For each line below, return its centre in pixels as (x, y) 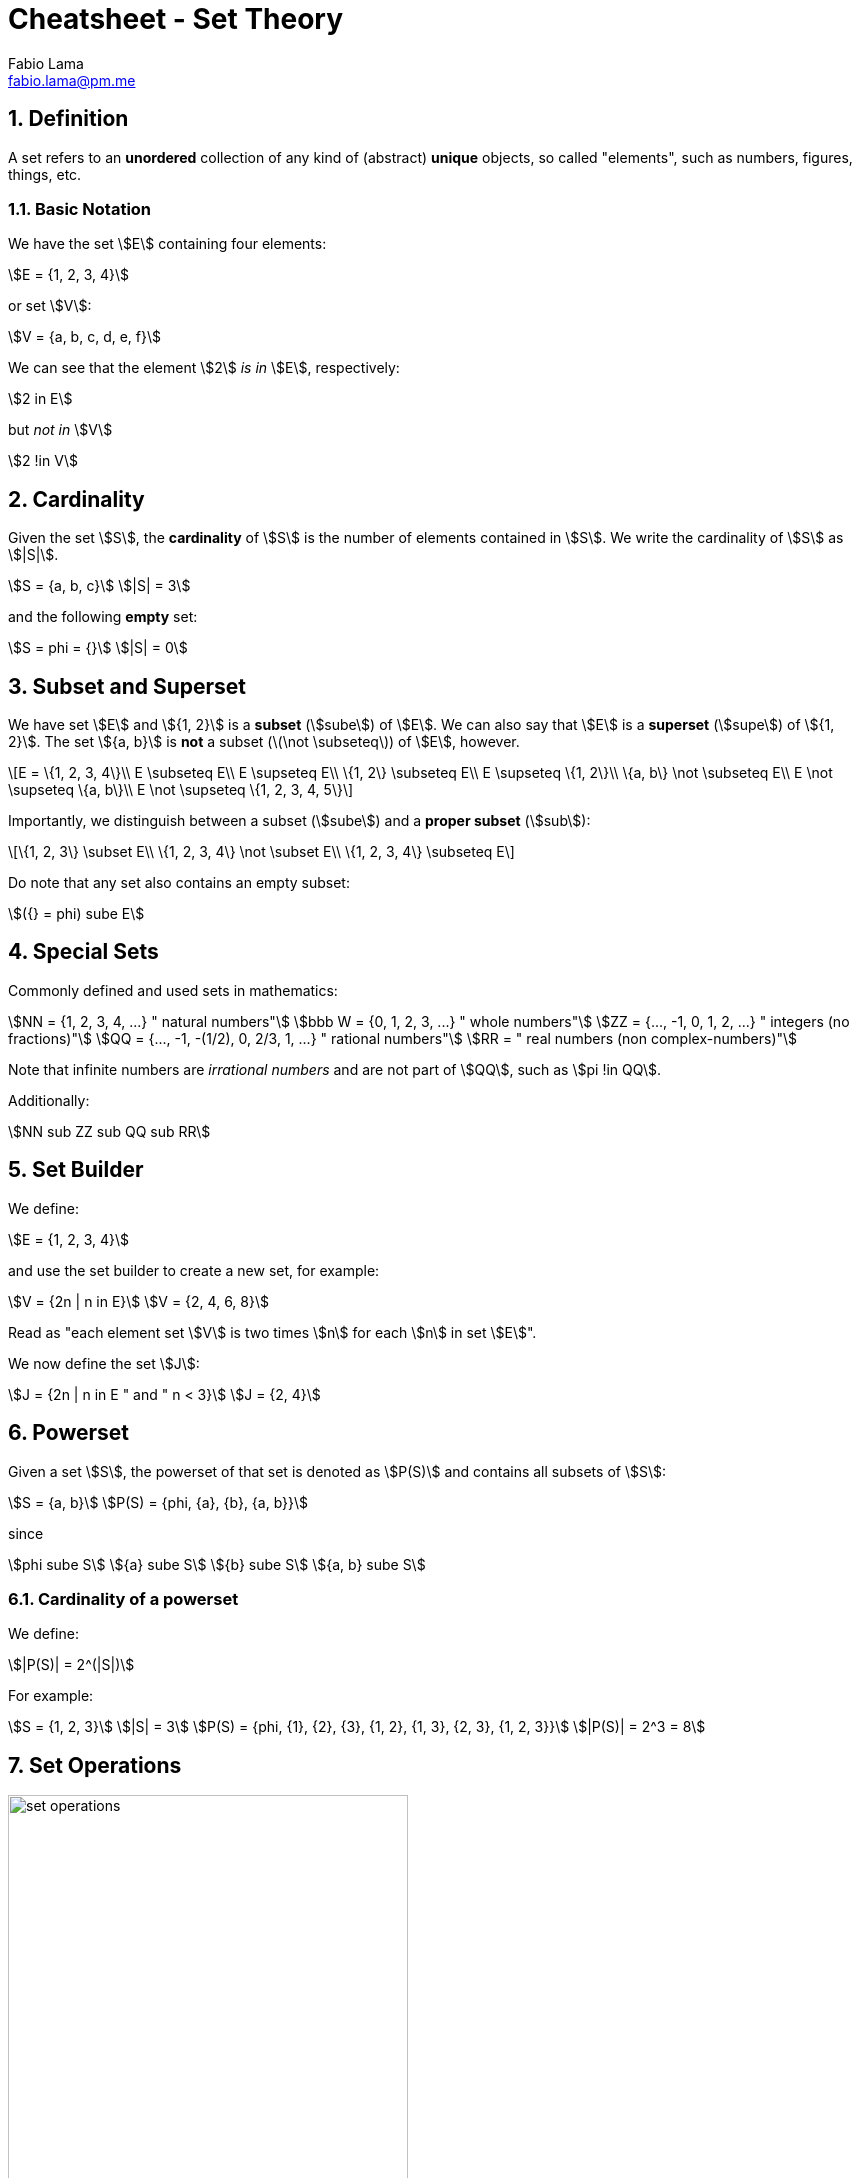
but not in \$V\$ (60, 430)
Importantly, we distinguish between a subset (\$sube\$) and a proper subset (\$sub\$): (299, 821)
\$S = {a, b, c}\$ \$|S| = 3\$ (99, 586)
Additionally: (49, 1100)
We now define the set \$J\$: (104, 1363)
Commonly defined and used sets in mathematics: (173, 990)
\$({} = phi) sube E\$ (76, 914)
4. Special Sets (83, 952)
